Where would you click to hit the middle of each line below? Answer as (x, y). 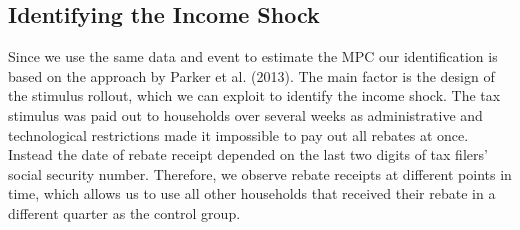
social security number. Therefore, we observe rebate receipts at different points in (260, 173)
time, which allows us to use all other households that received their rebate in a (252, 193)
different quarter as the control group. (124, 212)
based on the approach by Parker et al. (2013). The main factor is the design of (251, 75)
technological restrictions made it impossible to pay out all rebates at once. (238, 134)
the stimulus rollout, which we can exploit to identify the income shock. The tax (254, 95)
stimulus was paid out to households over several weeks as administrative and (245, 114)
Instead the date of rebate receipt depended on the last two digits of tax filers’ (248, 154)
